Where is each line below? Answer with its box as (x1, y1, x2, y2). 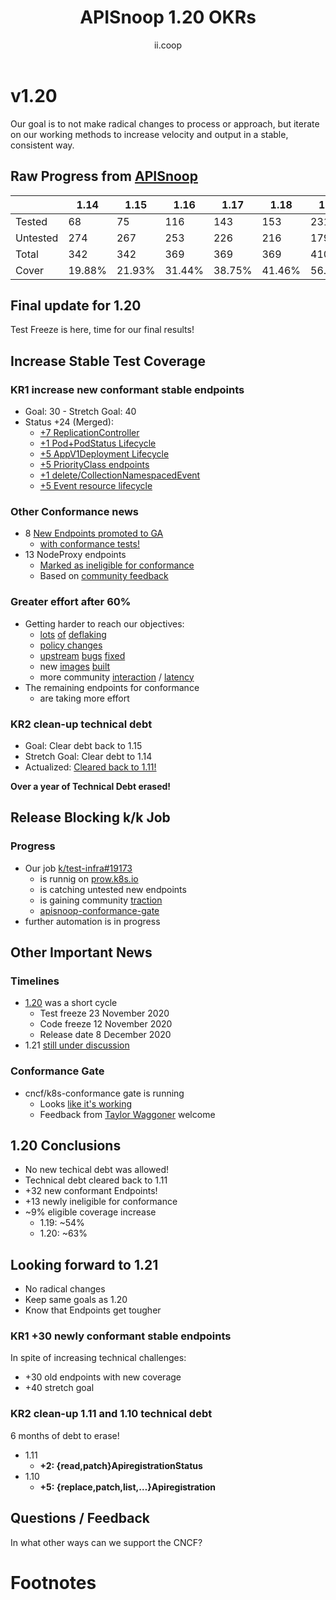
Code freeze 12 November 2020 (39, 1018, 173, 1030)
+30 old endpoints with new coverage (24, 1371, 182, 1383)
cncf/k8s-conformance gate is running (24, 1087, 185, 1099)
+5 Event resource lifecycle (39, 480, 153, 491)
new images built (39, 660, 111, 672)
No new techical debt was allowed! (24, 1164, 170, 1176)
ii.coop (153, 39, 183, 51)
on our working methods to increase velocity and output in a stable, (10, 128, 289, 140)
